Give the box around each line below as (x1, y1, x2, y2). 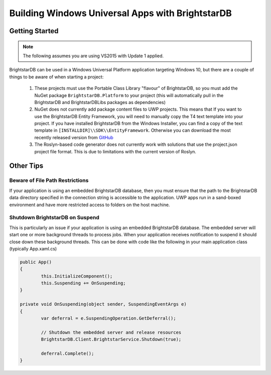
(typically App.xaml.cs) (9, 245, 57, 251)
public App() (20, 259, 52, 265)
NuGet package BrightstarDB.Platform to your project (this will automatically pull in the (34, 92, 224, 98)
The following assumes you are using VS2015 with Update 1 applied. (23, 53, 164, 59)
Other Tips (9, 161, 44, 170)
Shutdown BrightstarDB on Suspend (9, 214, 100, 221)
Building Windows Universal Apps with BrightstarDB (9, 8, 232, 19)
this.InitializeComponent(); (41, 273, 113, 279)
